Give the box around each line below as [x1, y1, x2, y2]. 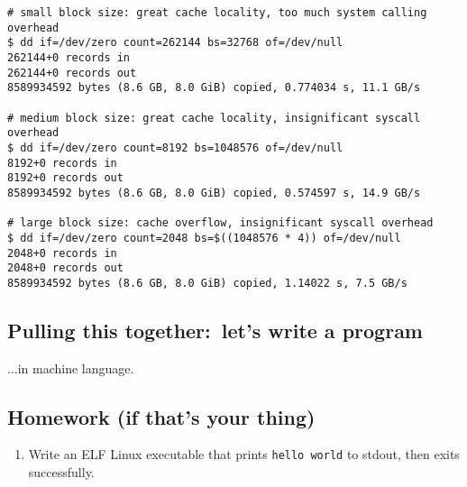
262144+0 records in [7, 51, 131, 64]
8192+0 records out [7, 171, 124, 185]
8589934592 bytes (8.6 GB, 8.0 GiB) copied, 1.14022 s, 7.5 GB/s [7, 276, 407, 289]
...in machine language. [7, 358, 134, 377]
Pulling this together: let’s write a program [7, 316, 423, 344]
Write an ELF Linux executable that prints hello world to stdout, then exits [28, 445, 460, 464]
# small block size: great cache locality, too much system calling [7, 6, 427, 19]
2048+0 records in [7, 246, 117, 260]
